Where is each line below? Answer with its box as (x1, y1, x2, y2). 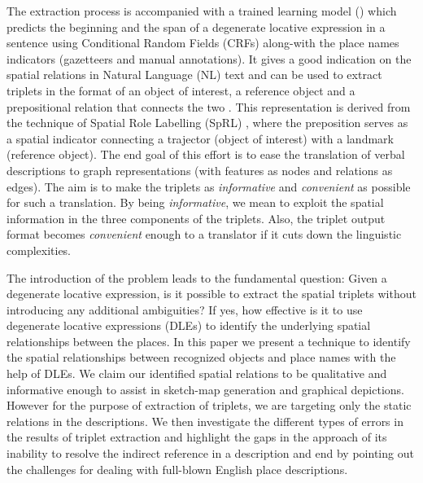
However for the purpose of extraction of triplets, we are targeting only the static (7, 397, 412, 414)
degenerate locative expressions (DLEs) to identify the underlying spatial (7, 317, 371, 334)
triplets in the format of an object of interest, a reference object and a (7, 81, 355, 99)
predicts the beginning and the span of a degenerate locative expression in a (7, 18, 386, 35)
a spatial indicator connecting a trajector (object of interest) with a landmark (7, 130, 394, 147)
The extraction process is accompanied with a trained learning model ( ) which (7, 2, 397, 19)
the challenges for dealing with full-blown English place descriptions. (7, 460, 348, 477)
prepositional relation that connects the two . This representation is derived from (7, 98, 411, 115)
